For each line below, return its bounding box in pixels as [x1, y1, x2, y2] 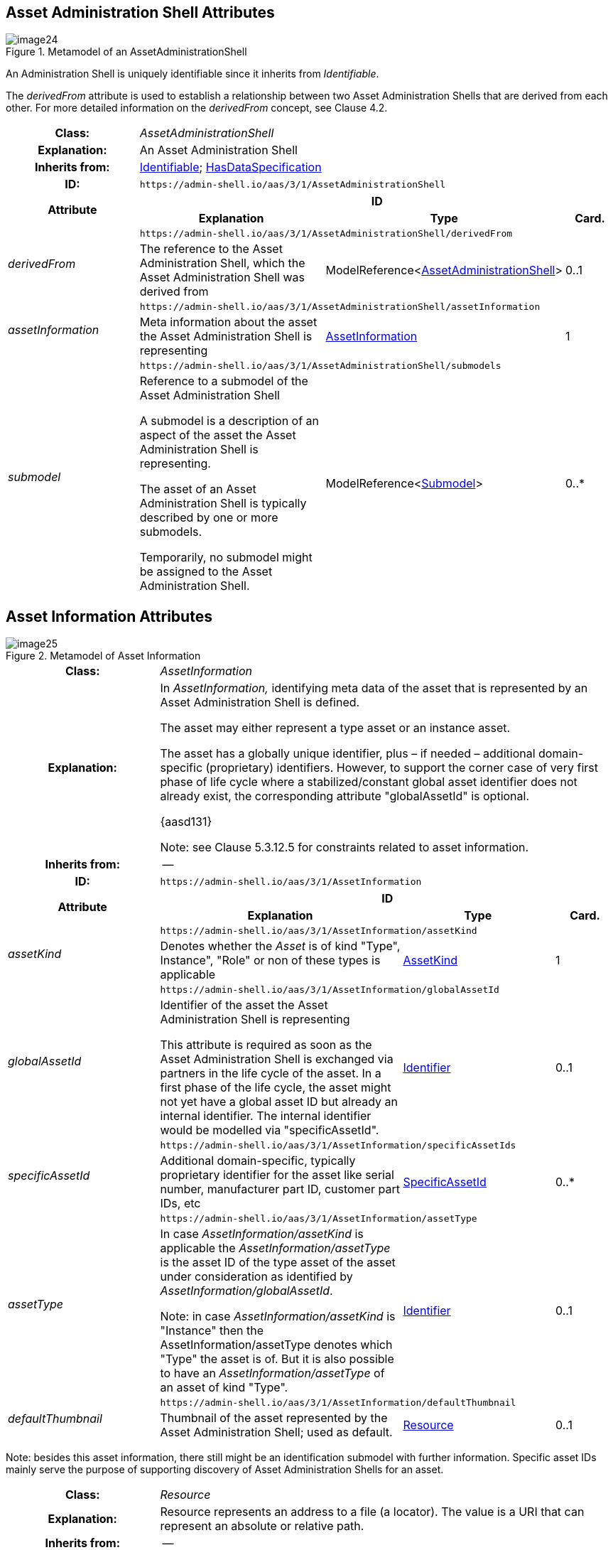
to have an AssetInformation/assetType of [160, 1366, 385, 1381]
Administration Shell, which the [139, 256, 305, 271]
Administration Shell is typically [139, 496, 307, 511]
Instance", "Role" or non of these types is [160, 953, 381, 968]
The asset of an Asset [139, 482, 256, 497]
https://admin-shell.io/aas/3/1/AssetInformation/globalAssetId [160, 984, 499, 996]
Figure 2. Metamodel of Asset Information [6, 650, 201, 662]
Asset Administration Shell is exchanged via [160, 1052, 394, 1067]
